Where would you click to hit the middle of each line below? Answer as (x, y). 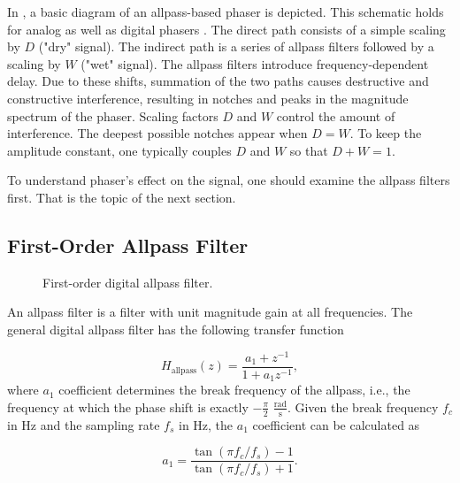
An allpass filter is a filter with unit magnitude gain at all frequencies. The (210, 312)
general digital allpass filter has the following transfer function (176, 329)
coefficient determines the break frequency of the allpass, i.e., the (234, 390)
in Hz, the (206, 424)
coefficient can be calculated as (336, 424)
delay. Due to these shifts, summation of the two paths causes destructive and (218, 81)
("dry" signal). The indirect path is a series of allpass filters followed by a (236, 46)
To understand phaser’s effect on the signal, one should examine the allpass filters (229, 180)
